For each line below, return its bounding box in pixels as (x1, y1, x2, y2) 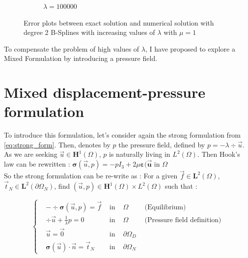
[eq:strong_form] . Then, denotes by (4, 139, 110, 149)
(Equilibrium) (144, 203, 186, 211)
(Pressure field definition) (144, 216, 221, 224)
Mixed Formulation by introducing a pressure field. (4, 53, 158, 63)
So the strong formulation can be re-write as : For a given (4, 171, 178, 181)
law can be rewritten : (4, 159, 70, 169)
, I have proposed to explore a (145, 43, 235, 54)
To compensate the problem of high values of (4, 43, 139, 54)
